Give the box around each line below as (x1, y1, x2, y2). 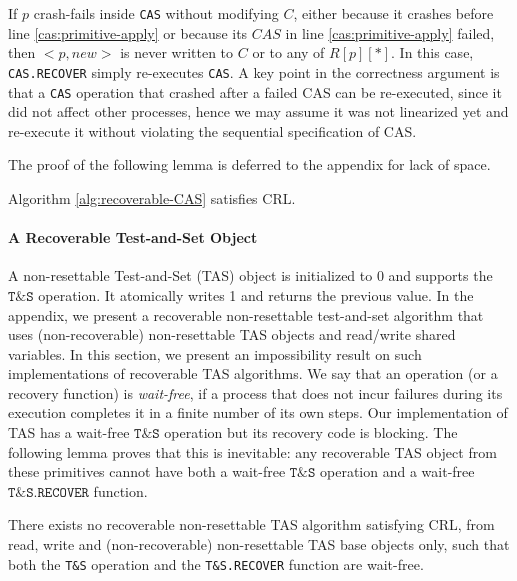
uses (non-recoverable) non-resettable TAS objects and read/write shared (8, 324, 456, 345)
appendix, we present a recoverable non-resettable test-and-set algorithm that (8, 304, 484, 325)
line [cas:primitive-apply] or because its (8, 22, 248, 43)
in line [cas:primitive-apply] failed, (285, 22, 495, 43)
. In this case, (391, 42, 474, 63)
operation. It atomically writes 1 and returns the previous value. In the (38, 284, 474, 305)
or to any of (252, 42, 325, 63)
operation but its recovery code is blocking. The (164, 422, 458, 443)
